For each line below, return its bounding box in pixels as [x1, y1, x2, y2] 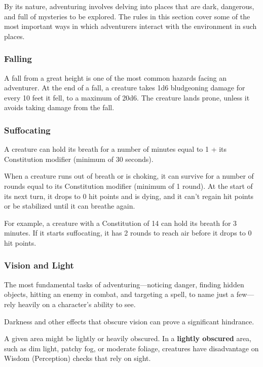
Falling [4, 52, 32, 65]
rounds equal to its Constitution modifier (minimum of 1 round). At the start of [4, 180, 253, 191]
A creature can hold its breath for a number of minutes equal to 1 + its [4, 144, 227, 154]
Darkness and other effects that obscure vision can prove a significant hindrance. [4, 316, 254, 326]
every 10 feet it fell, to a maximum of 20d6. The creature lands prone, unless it [4, 92, 250, 103]
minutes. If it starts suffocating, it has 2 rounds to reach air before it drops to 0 [4, 227, 252, 238]
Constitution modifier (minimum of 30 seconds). [4, 153, 154, 164]
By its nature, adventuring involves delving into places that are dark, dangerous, [4, 1, 254, 11]
